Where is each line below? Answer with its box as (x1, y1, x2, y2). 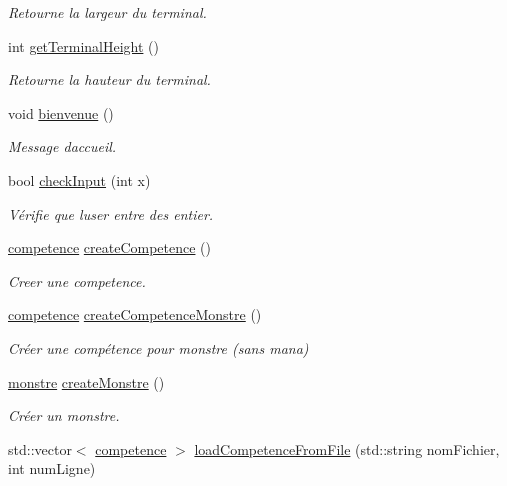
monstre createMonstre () (8, 371, 165, 392)
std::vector (8, 438, 72, 459)
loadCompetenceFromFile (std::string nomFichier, (194, 438, 500, 459)
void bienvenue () (8, 102, 114, 123)
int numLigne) (8, 458, 96, 479)
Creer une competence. (8, 270, 146, 291)
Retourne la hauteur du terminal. (8, 69, 211, 90)
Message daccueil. (8, 136, 117, 157)
